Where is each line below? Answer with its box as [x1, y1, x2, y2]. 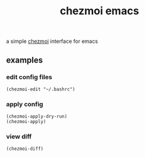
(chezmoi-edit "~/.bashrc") [6, 86, 76, 92]
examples [6, 55, 43, 65]
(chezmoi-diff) [6, 146, 44, 152]
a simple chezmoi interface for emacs [6, 37, 98, 45]
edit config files [6, 73, 52, 81]
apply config [6, 100, 43, 108]
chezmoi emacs [60, 4, 139, 18]
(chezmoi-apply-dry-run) [6, 114, 67, 120]
